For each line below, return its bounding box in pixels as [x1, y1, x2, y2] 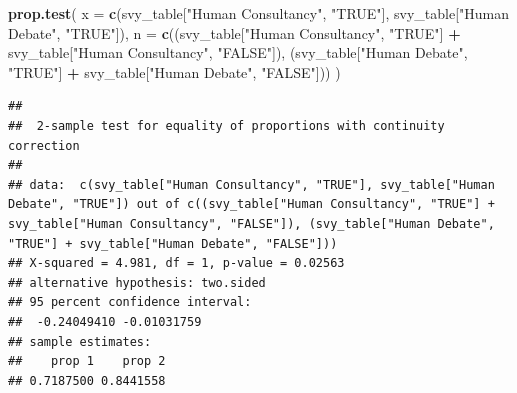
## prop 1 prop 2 [8, 354, 166, 369]
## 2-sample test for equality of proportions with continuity [8, 118, 445, 133]
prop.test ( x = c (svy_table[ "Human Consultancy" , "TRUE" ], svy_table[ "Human [8, 3, 510, 23]
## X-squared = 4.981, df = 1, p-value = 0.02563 [8, 256, 345, 271]
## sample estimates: [8, 334, 152, 349]
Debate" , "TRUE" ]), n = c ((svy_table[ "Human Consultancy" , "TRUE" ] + [8, 22, 461, 43]
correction [8, 138, 80, 153]
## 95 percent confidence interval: [8, 295, 252, 310]
